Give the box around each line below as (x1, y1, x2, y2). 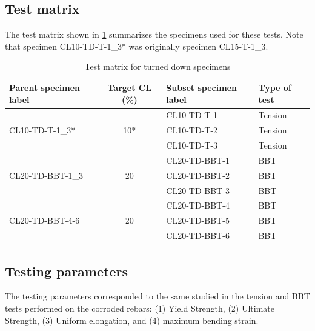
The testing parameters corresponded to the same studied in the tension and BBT (5, 290, 310, 303)
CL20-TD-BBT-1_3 (9, 169, 84, 181)
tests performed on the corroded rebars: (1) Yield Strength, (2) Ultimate (5, 302, 275, 315)
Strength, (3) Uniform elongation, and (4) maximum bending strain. (5, 313, 259, 326)
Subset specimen (166, 81, 237, 93)
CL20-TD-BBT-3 (166, 184, 230, 196)
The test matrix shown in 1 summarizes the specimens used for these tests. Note (5, 28, 303, 41)
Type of (258, 81, 291, 93)
